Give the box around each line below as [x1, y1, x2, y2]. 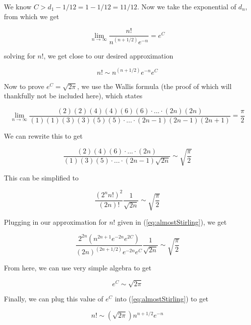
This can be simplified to [4, 172, 79, 182]
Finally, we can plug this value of [4, 294, 103, 304]
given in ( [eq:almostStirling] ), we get [117, 217, 227, 227]
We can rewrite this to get [4, 130, 83, 141]
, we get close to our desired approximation [43, 50, 174, 60]
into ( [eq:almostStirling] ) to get [115, 294, 208, 304]
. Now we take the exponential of [137, 1, 236, 11]
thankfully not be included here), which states [4, 90, 143, 101]
